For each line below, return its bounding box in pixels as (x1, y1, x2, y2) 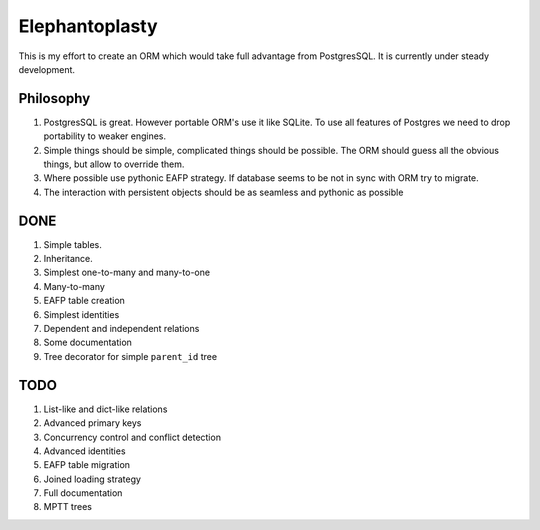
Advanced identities (43, 445, 126, 457)
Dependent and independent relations (43, 323, 200, 335)
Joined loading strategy (43, 473, 142, 485)
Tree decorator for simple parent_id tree (43, 350, 218, 362)
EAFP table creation (43, 295, 125, 307)
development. (18, 63, 75, 75)
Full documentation (43, 487, 123, 499)
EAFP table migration (43, 459, 130, 471)
